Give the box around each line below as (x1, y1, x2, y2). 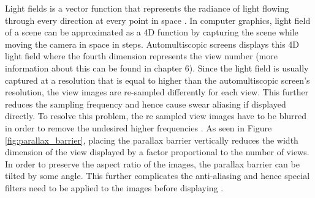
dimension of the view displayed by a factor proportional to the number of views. (5, 145, 309, 158)
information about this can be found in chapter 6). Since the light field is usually (5, 61, 309, 74)
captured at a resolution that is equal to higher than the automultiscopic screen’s (5, 73, 310, 86)
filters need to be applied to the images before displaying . (5, 181, 224, 194)
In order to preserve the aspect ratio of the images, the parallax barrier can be (5, 157, 300, 170)
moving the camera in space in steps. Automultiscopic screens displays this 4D (5, 37, 300, 50)
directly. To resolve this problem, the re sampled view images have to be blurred (5, 109, 307, 122)
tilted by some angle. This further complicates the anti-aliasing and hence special (5, 169, 310, 182)
